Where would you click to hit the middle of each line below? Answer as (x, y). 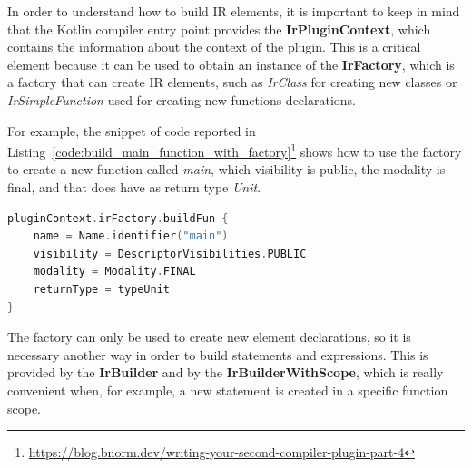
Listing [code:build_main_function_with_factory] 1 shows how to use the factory (235, 150)
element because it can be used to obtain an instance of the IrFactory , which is (231, 64)
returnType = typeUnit (101, 289)
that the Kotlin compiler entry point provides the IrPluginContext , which (219, 29)
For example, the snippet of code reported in (132, 130)
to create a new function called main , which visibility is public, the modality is (226, 169)
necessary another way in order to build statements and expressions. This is (218, 354)
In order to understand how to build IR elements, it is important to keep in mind (234, 11)
